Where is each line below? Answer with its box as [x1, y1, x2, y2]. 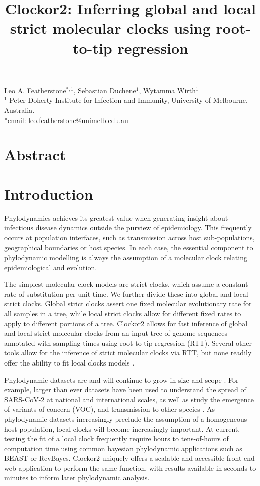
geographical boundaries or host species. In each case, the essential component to [4, 242, 253, 253]
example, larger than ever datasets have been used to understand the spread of [4, 384, 246, 395]
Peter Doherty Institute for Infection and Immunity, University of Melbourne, [9, 95, 248, 105]
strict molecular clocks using [10, 18, 211, 38]
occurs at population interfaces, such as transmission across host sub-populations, [4, 232, 255, 242]
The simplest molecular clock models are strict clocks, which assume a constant [4, 279, 248, 289]
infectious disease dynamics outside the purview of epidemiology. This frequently [4, 222, 252, 233]
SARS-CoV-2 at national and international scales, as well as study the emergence [4, 394, 254, 404]
